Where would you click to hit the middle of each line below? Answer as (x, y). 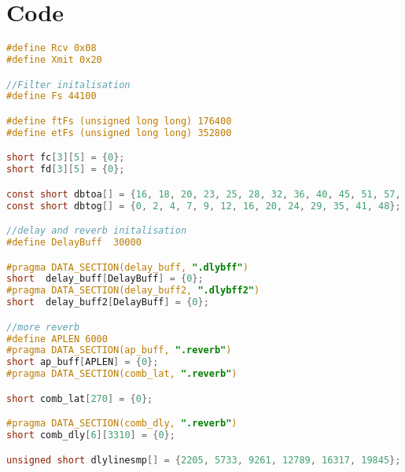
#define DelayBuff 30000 (74, 243)
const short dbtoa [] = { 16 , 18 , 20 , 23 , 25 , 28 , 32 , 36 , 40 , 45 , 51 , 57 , (204, 194)
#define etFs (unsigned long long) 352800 (119, 133)
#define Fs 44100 (52, 96)
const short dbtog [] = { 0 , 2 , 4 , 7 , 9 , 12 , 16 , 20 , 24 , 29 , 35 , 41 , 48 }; (204, 206)
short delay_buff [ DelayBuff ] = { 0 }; (105, 279)
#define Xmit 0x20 (54, 60)
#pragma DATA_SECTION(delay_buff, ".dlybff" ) (127, 267)
